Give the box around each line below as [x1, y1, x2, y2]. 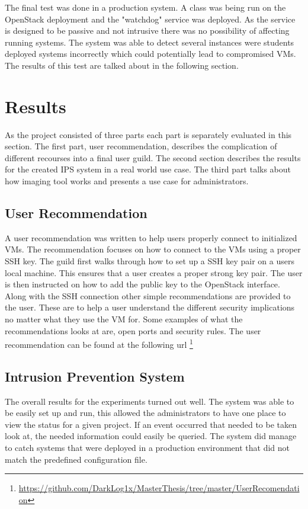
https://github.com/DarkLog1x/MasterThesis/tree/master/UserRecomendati [18, 482, 300, 494]
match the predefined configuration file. [5, 453, 147, 465]
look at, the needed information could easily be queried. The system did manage [5, 430, 297, 442]
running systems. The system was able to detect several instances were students [5, 36, 294, 48]
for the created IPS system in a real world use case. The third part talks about [5, 163, 291, 175]
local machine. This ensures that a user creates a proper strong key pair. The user [5, 266, 303, 278]
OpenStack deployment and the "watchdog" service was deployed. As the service [5, 12, 296, 25]
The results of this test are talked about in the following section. [5, 59, 239, 71]
